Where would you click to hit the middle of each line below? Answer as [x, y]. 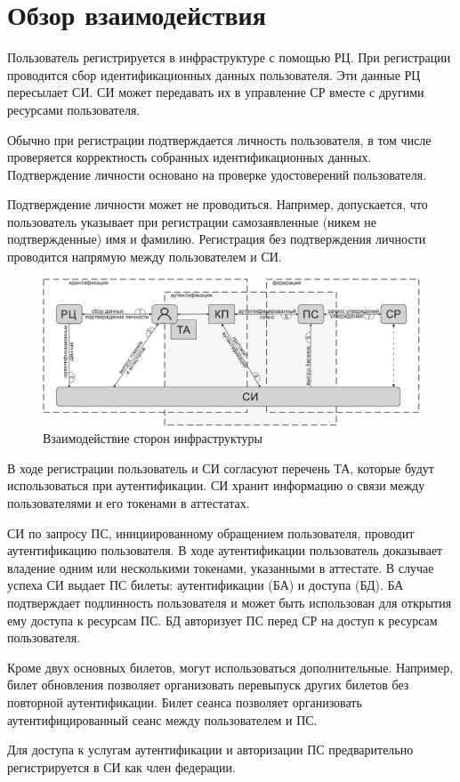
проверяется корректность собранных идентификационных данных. [190, 157]
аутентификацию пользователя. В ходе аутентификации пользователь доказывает [225, 550]
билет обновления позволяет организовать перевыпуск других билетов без [208, 685]
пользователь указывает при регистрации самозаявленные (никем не [192, 221]
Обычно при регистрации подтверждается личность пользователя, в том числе [219, 139]
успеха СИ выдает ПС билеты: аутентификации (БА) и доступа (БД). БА [206, 585]
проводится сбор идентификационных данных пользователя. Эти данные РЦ [214, 74]
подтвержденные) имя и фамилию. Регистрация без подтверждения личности [217, 239]
